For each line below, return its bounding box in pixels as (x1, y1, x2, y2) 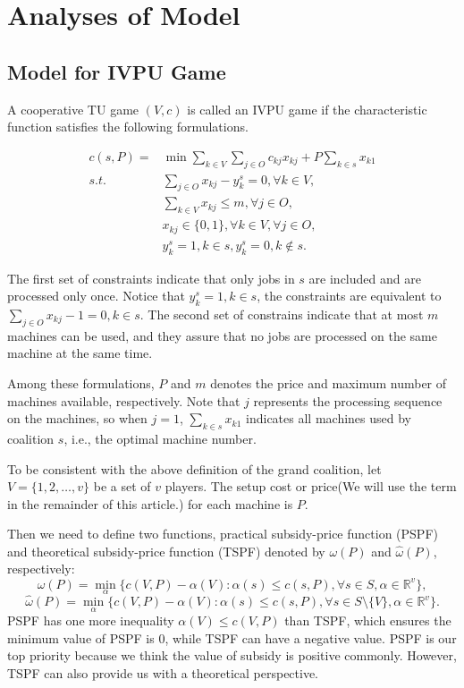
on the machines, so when (7, 409, 148, 428)
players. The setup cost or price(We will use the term (165, 477, 457, 496)
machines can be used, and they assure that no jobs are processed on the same (7, 326, 437, 344)
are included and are (308, 268, 421, 287)
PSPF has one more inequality (7, 611, 174, 630)
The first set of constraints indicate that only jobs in (7, 268, 295, 287)
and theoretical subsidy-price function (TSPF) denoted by (7, 541, 325, 560)
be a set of (93, 477, 151, 496)
